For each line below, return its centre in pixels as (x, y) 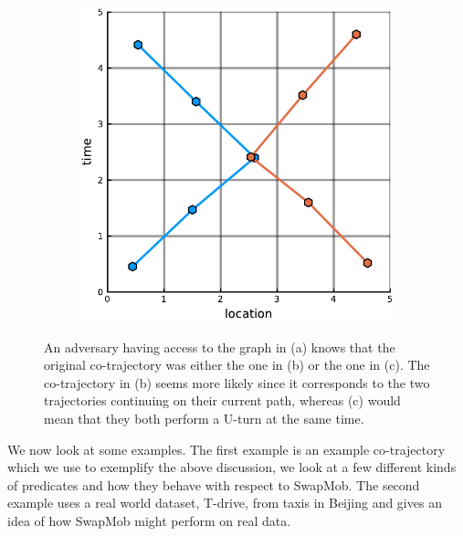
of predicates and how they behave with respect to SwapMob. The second (214, 484)
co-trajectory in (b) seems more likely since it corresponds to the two (237, 382)
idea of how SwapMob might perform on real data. (149, 520)
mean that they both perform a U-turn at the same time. (204, 418)
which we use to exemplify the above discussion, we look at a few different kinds (232, 467)
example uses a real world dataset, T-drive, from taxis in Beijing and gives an (225, 503)
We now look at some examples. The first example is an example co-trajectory (226, 449)
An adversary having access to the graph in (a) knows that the (220, 347)
